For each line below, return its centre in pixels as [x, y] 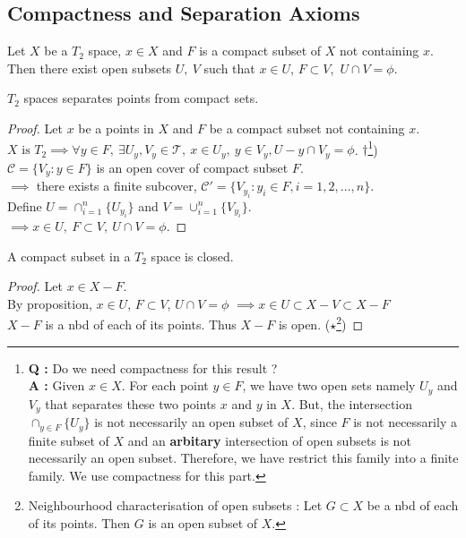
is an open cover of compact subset [192, 167]
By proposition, [50, 303]
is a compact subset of [260, 51]
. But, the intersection [352, 403]
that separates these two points [131, 403]
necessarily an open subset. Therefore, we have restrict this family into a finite [243, 458]
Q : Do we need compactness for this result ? [153, 367]
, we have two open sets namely [329, 385]
